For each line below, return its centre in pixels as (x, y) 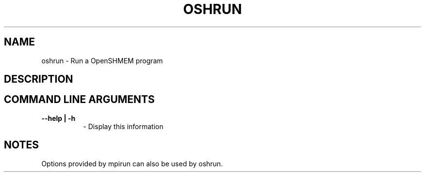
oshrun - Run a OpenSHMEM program (102, 60)
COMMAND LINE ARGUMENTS (79, 100)
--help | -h (58, 118)
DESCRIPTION (39, 79)
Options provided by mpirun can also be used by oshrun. (132, 163)
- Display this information (123, 126)
